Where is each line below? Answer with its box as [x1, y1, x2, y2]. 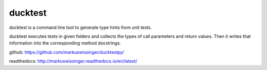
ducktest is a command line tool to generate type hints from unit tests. [9, 24, 152, 30]
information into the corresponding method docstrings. [9, 40, 121, 46]
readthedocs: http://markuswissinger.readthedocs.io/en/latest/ [9, 58, 137, 64]
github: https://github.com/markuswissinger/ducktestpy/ [9, 49, 124, 55]
